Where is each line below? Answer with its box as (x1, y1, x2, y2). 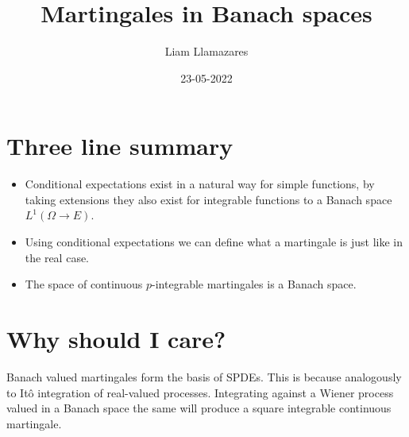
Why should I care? (6, 323, 226, 354)
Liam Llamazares (164, 43, 249, 60)
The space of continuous (25, 276, 143, 292)
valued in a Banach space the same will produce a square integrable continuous (6, 400, 392, 416)
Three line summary (6, 130, 233, 162)
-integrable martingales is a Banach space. (152, 276, 357, 292)
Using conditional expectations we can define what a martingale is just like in (25, 234, 403, 250)
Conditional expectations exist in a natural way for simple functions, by (25, 176, 375, 192)
